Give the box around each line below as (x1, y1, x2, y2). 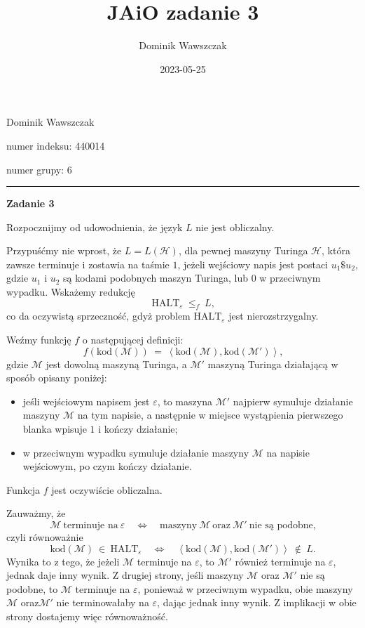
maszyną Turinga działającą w (207, 356, 338, 371)
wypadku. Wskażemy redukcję (6, 284, 135, 299)
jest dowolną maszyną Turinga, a (46, 356, 187, 371)
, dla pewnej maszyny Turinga (178, 243, 308, 258)
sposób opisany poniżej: (6, 370, 107, 385)
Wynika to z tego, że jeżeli (6, 554, 120, 568)
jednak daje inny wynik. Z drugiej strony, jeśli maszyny (6, 568, 244, 582)
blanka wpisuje (22, 421, 87, 436)
